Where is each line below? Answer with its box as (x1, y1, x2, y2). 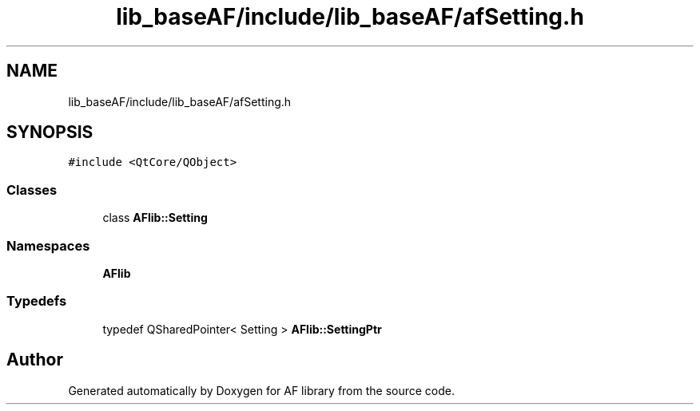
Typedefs (6, 293, 67, 310)
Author (6, 350, 63, 370)
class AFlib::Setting (102, 211, 208, 225)
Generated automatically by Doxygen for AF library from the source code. (68, 383, 455, 397)
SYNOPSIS (6, 122, 93, 143)
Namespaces (6, 237, 90, 254)
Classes (6, 181, 58, 198)
